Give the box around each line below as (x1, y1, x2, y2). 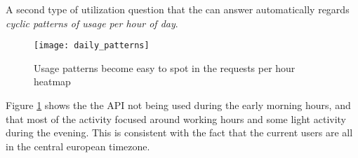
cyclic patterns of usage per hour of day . (6, 15, 178, 30)
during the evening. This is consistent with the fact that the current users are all (6, 125, 353, 140)
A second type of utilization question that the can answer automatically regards (6, 2, 350, 16)
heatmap (34, 74, 71, 89)
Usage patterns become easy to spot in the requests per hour (34, 60, 296, 75)
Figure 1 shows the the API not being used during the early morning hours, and (6, 98, 351, 113)
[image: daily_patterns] (34, 41, 150, 51)
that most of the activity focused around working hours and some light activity (6, 111, 347, 126)
